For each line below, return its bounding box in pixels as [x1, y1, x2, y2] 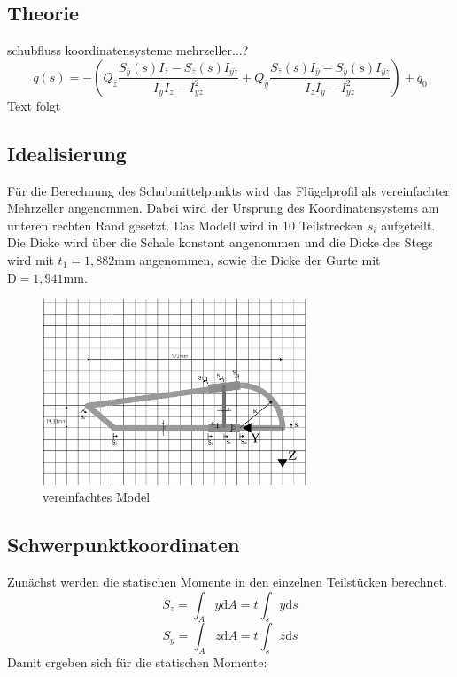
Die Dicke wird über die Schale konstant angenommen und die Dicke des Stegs [7, 233, 433, 252]
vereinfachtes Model [43, 487, 151, 506]
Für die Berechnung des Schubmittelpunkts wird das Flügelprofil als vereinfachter [7, 181, 450, 199]
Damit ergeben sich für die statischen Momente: [7, 653, 267, 672]
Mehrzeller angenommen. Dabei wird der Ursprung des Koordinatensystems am [7, 198, 439, 217]
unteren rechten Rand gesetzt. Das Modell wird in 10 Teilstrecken [7, 215, 364, 234]
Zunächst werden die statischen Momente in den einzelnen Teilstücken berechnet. [7, 572, 447, 591]
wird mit [7, 250, 54, 268]
